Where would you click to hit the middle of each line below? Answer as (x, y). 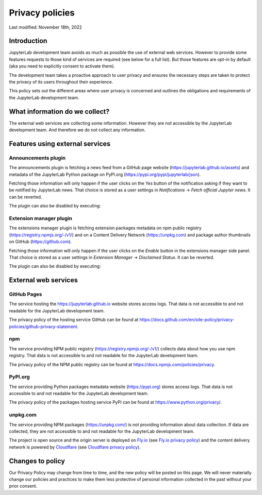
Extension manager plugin (41, 218)
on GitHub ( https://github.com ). (41, 242)
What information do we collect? (59, 111)
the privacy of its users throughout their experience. (61, 82)
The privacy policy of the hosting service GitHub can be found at (74, 320)
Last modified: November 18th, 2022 (45, 27)
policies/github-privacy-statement (43, 326)
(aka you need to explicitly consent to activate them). (62, 66)
